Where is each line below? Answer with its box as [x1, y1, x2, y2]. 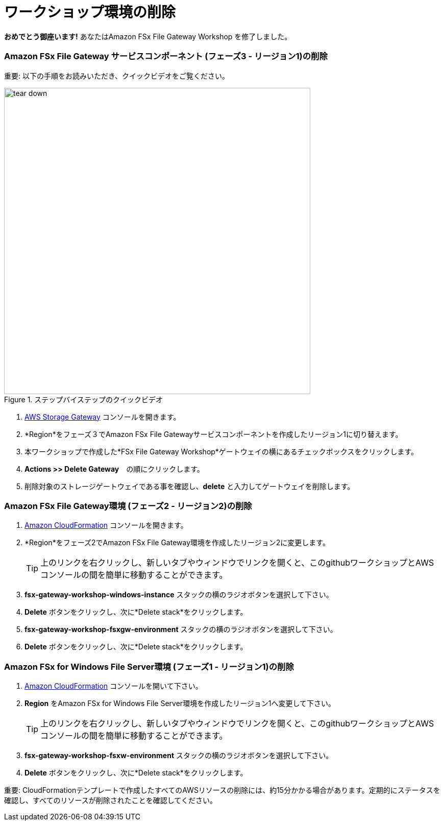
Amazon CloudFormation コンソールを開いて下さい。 [24, 682, 203, 690]
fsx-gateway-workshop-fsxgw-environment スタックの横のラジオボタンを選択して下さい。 [24, 625, 337, 634]
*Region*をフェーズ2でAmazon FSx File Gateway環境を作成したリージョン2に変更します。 [24, 538, 330, 547]
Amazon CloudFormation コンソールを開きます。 [24, 521, 188, 530]
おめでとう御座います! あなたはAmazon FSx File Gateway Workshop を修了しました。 [4, 32, 292, 41]
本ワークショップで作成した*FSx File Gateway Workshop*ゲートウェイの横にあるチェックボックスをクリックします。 [24, 447, 418, 456]
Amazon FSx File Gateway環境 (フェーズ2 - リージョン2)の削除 [4, 500, 252, 511]
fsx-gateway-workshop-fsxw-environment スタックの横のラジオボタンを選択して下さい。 [24, 751, 333, 760]
